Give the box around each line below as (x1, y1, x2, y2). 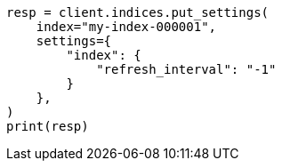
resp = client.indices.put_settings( (6, 5, 270, 20)
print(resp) (6, 119, 89, 133)
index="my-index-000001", (36, 20, 217, 34)
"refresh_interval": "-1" (96, 62, 277, 76)
